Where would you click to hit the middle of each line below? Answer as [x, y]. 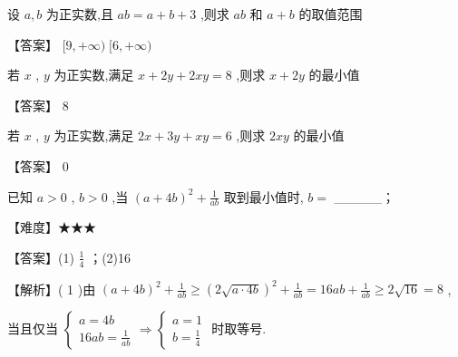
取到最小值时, [263, 196]
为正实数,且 [79, 14]
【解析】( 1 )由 [52, 289]
